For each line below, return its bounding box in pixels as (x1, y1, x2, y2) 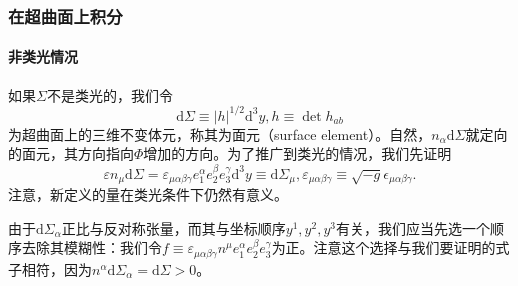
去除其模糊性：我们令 (21, 237, 162, 258)
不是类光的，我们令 (46, 84, 173, 105)
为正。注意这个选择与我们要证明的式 (271, 237, 510, 258)
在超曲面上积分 (8, 3, 123, 28)
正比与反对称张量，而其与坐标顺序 (61, 217, 286, 238)
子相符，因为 (8, 258, 92, 279)
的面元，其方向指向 (8, 143, 134, 164)
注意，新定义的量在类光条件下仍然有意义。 (8, 184, 288, 205)
